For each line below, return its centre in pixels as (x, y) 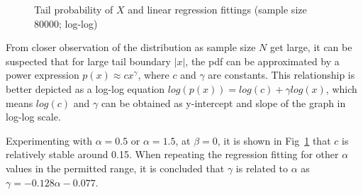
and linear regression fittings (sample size (217, 9)
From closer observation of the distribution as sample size (131, 47)
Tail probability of (74, 9)
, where (153, 75)
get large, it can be (311, 47)
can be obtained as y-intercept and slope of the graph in (223, 102)
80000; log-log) (66, 23)
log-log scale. (33, 117)
